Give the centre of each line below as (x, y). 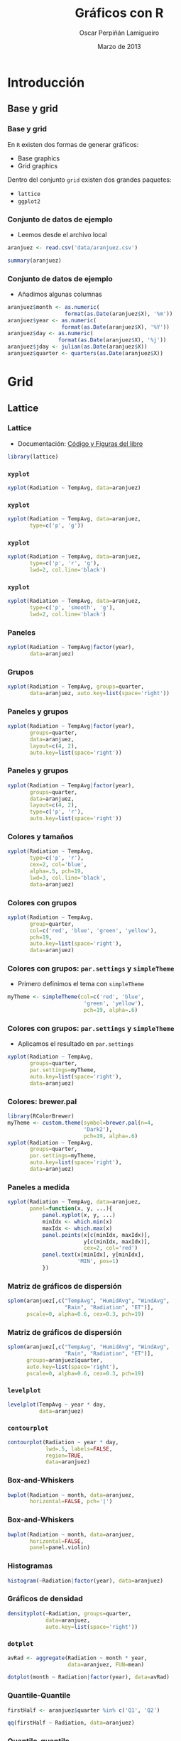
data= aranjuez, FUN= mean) (106, 1664)
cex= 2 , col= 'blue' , (58, 865)
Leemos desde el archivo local (62, 234)
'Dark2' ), (98, 1129)
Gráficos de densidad (45, 1599)
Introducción (46, 82)
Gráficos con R (119, 13)
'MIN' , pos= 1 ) (98, 1262)
